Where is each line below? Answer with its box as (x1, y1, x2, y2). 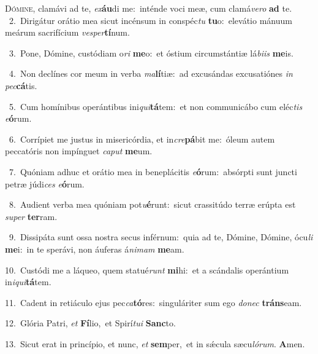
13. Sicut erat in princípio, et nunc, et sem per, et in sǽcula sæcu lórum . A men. (5, 337, 305, 350)
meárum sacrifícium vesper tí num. (5, 26, 130, 39)
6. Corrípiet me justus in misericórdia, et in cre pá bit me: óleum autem (9, 132, 275, 145)
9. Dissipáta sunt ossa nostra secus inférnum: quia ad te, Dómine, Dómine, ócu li (9, 230, 313, 243)
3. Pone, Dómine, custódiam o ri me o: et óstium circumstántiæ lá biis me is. (9, 46, 293, 59)
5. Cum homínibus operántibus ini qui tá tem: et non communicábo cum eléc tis (9, 100, 303, 112)
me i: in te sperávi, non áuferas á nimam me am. (5, 242, 184, 255)
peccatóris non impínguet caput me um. (5, 144, 153, 157)
